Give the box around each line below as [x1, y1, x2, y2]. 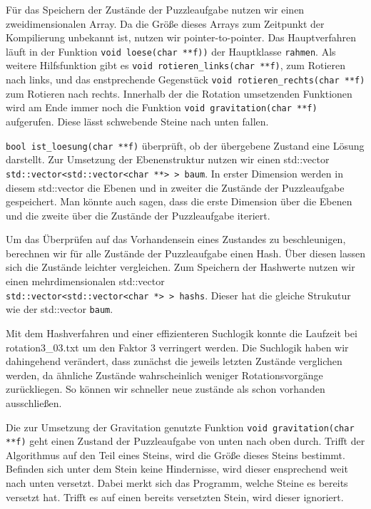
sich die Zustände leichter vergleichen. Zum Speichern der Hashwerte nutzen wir [6, 259, 355, 274]
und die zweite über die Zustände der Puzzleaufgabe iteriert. [6, 207, 270, 222]
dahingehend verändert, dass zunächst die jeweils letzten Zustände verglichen [6, 354, 342, 369]
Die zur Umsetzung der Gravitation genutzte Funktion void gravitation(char [6, 419, 355, 434]
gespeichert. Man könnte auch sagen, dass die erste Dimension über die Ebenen [6, 194, 352, 209]
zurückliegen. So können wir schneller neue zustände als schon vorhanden [6, 381, 325, 396]
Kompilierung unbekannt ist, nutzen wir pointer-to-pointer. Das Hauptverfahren [6, 30, 357, 45]
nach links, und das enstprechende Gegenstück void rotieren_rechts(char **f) [6, 72, 365, 87]
